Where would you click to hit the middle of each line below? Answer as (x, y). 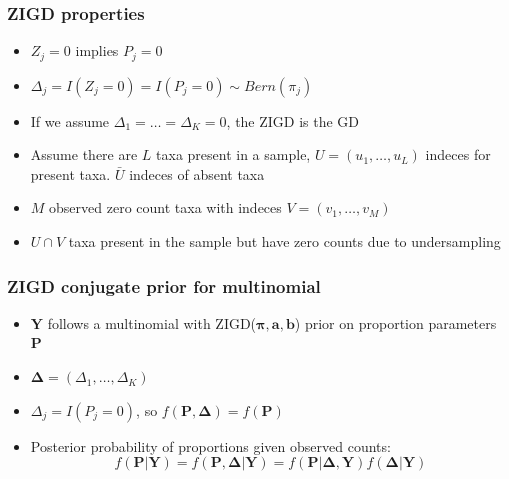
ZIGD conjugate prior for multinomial (164, 285)
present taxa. (70, 173)
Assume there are (84, 154)
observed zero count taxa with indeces (165, 207)
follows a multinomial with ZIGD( (152, 322)
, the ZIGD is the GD (293, 120)
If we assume (70, 120)
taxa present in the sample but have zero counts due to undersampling (284, 241)
